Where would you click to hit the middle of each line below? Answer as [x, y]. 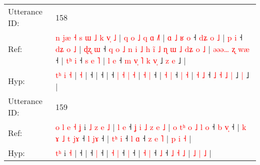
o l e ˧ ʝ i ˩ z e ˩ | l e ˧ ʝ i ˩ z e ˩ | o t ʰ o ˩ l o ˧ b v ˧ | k [151, 127]
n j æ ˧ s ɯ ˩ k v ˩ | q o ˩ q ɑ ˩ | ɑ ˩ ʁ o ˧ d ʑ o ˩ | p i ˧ [149, 37]
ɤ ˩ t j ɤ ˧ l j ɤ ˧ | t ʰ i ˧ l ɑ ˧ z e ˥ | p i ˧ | [123, 138]
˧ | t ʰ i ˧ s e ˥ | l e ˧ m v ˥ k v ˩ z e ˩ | [120, 60]
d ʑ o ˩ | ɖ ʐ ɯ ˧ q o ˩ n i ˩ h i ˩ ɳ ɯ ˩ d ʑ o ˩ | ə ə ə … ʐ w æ [152, 49]
